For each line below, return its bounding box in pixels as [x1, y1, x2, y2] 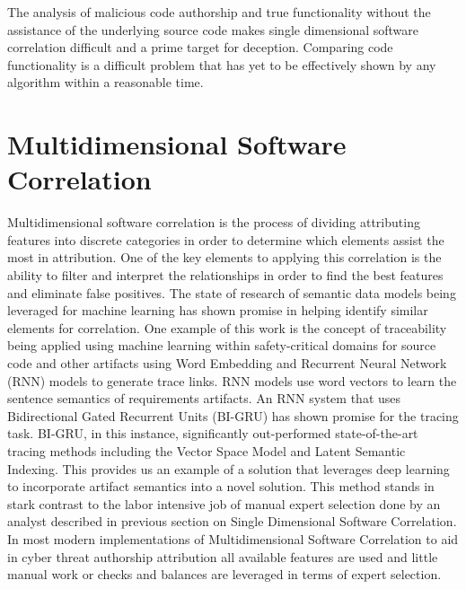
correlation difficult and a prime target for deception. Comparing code [7, 38, 393, 57]
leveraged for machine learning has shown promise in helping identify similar [7, 301, 428, 320]
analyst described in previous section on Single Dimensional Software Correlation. [7, 512, 457, 531]
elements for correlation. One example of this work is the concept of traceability [7, 318, 447, 337]
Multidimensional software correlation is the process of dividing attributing [7, 213, 420, 232]
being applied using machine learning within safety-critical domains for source [7, 336, 436, 355]
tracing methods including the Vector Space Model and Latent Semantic [7, 442, 406, 460]
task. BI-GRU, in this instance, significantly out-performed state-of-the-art [7, 424, 418, 443]
